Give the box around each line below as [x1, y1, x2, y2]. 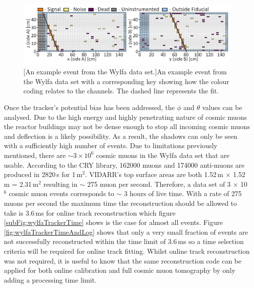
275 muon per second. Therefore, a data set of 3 [87, 178, 231, 189]
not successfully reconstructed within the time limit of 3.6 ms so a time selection [4, 236, 244, 246]
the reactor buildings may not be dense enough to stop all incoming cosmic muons [4, 121, 250, 132]
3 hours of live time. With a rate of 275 [124, 188, 242, 199]
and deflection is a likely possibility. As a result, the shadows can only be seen [4, 131, 237, 141]
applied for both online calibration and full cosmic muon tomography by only [4, 265, 235, 275]
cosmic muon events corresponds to [9, 188, 114, 199]
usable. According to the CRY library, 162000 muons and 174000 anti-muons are [4, 159, 245, 170]
